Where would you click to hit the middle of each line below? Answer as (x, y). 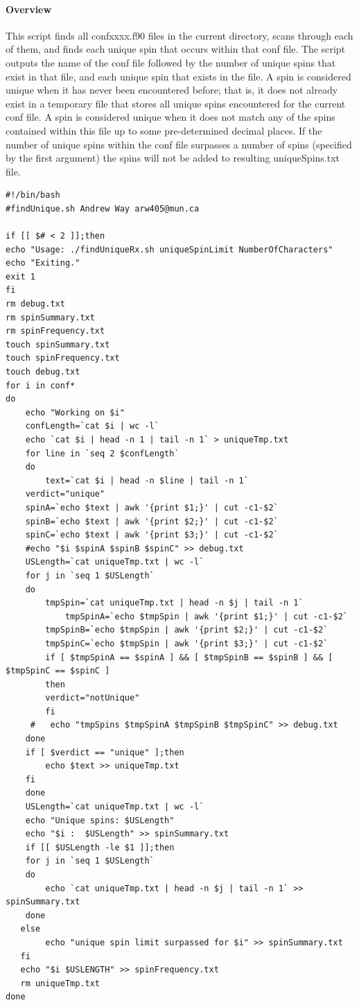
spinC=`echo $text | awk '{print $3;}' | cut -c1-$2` (152, 535)
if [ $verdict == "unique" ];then (105, 752)
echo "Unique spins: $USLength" (100, 820)
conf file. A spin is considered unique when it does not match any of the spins (170, 117)
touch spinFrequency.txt (63, 358)
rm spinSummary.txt (50, 317)
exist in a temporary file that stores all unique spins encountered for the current (176, 103)
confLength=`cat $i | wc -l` (92, 426)
